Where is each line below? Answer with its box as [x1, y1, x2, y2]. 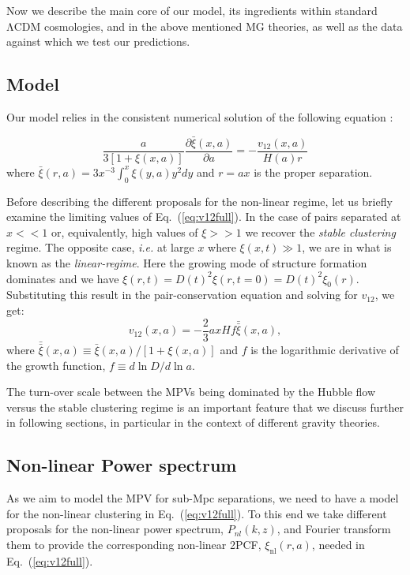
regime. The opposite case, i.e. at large [6, 239, 194, 256]
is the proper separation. [254, 163, 373, 180]
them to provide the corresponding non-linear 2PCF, [6, 536, 261, 553]
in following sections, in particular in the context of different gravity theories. [6, 414, 380, 431]
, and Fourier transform [276, 521, 391, 537]
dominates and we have [6, 270, 119, 286]
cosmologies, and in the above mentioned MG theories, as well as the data [44, 17, 403, 34]
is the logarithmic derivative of [250, 342, 399, 358]
